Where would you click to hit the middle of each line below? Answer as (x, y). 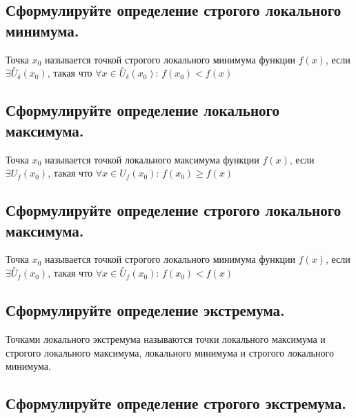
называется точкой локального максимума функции (152, 159)
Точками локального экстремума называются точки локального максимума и (166, 338)
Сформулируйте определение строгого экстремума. (176, 403)
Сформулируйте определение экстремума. (145, 310)
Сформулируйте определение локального (143, 110)
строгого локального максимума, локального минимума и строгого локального (170, 352)
